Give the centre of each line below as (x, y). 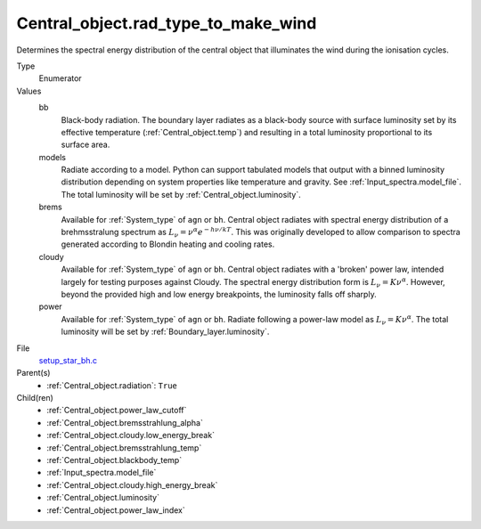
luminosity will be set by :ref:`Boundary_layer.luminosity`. (165, 332)
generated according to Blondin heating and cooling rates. (168, 244)
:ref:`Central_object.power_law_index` (116, 510)
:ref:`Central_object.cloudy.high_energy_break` (132, 484)
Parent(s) (33, 373)
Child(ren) (35, 398)
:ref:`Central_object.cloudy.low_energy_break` (131, 435)
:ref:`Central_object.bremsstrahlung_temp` (124, 448)
